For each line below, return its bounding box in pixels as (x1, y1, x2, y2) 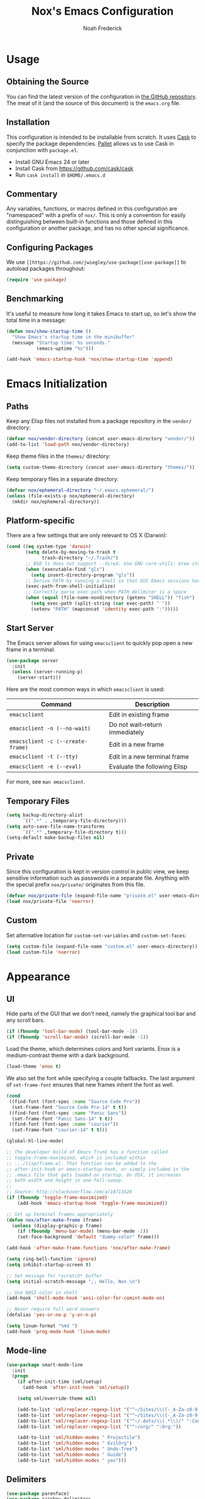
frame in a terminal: (6, 646, 56, 653)
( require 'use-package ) (6, 277, 67, 283)
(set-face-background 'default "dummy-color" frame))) (17, 1234, 160, 1240)
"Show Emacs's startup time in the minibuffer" (12, 334, 135, 340)
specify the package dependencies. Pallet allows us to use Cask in (6, 139, 174, 147)
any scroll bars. (6, 1017, 45, 1024)
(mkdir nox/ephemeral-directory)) (12, 498, 99, 505)
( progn (12, 1373, 29, 1379)
